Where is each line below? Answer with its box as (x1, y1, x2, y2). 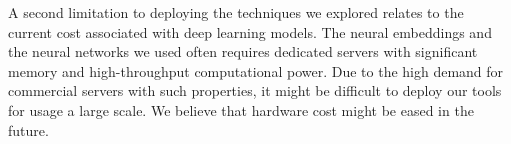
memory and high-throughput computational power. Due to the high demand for (8, 60, 504, 81)
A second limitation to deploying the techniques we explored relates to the (8, 2, 464, 22)
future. (8, 119, 49, 140)
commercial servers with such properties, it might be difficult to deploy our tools (8, 80, 502, 101)
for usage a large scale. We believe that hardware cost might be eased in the (8, 99, 474, 120)
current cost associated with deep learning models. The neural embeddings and (8, 21, 492, 42)
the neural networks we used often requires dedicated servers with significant (8, 41, 478, 62)
